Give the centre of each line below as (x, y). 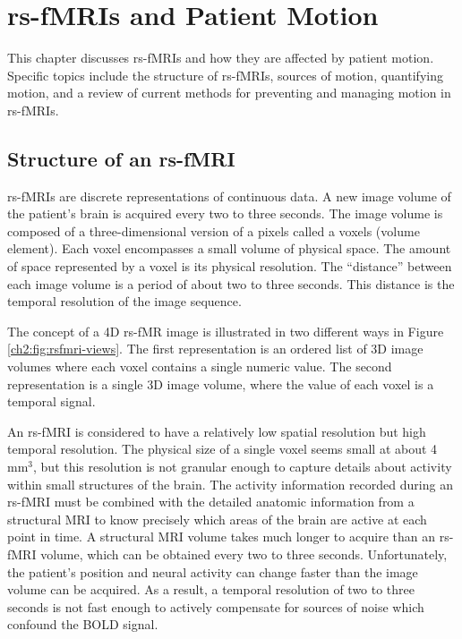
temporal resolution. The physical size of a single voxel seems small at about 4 (222, 449)
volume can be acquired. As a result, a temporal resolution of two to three (211, 589)
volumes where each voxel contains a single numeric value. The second (200, 366)
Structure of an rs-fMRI (121, 158)
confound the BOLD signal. (83, 624)
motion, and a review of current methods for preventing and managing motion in (229, 93)
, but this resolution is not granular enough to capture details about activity (243, 467)
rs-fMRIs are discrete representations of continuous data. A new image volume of (229, 196)
